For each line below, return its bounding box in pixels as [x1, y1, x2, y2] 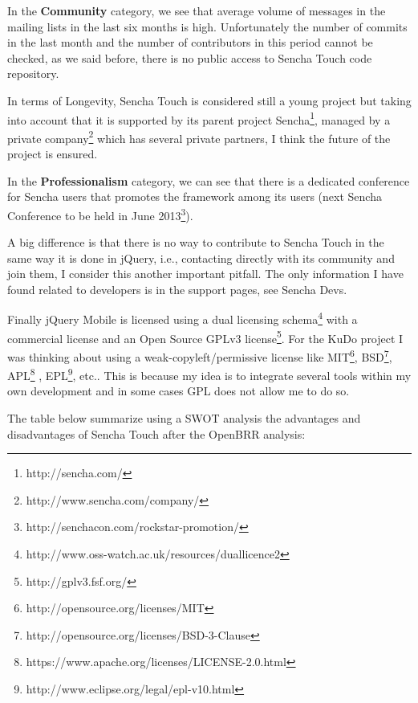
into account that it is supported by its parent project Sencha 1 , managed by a [7, 108, 391, 128]
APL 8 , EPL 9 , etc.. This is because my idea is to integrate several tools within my [7, 365, 412, 383]
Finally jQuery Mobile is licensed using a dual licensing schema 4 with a [7, 309, 358, 328]
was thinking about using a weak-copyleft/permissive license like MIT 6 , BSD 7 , [7, 345, 392, 365]
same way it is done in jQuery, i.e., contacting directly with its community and [7, 249, 395, 266]
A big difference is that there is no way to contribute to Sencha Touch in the [7, 234, 384, 251]
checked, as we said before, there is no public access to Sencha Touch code [7, 49, 372, 66]
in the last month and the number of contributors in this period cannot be [7, 34, 373, 51]
